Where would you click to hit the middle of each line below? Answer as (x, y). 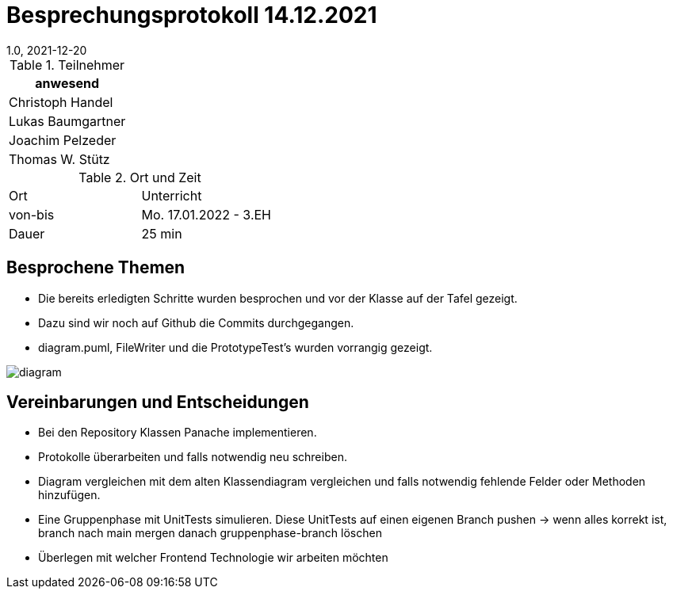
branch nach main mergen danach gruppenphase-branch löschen (210, 533)
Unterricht (172, 195)
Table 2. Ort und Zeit (140, 177)
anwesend (67, 83)
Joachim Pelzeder (63, 140)
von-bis (32, 214)
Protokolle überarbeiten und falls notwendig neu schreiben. (193, 457)
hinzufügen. (69, 495)
